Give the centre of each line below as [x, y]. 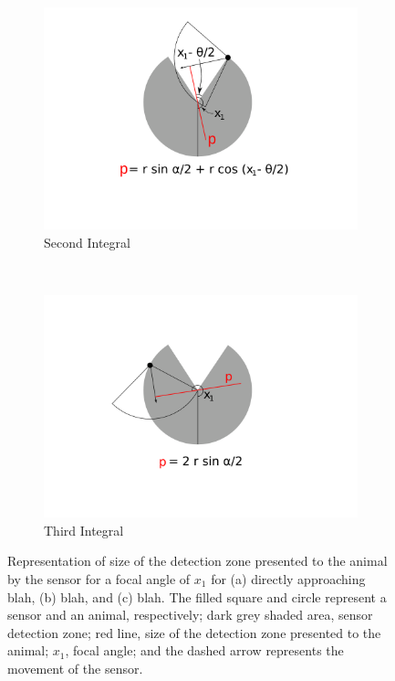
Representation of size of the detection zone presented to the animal [197, 561]
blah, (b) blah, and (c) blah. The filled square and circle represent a [197, 596]
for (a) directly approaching [288, 579]
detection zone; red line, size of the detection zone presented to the [194, 632]
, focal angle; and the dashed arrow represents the [204, 650]
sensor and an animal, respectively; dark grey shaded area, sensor [190, 615]
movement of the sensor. [75, 668]
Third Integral [84, 530]
